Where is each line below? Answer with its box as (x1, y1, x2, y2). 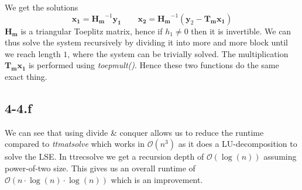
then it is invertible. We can (191, 24, 291, 37)
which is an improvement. (111, 173, 203, 185)
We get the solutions (5, 1, 78, 13)
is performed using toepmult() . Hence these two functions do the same (28, 59, 279, 71)
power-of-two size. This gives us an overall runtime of (5, 161, 195, 174)
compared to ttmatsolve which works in (5, 138, 145, 150)
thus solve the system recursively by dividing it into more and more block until (5, 36, 288, 48)
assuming (263, 150, 297, 163)
